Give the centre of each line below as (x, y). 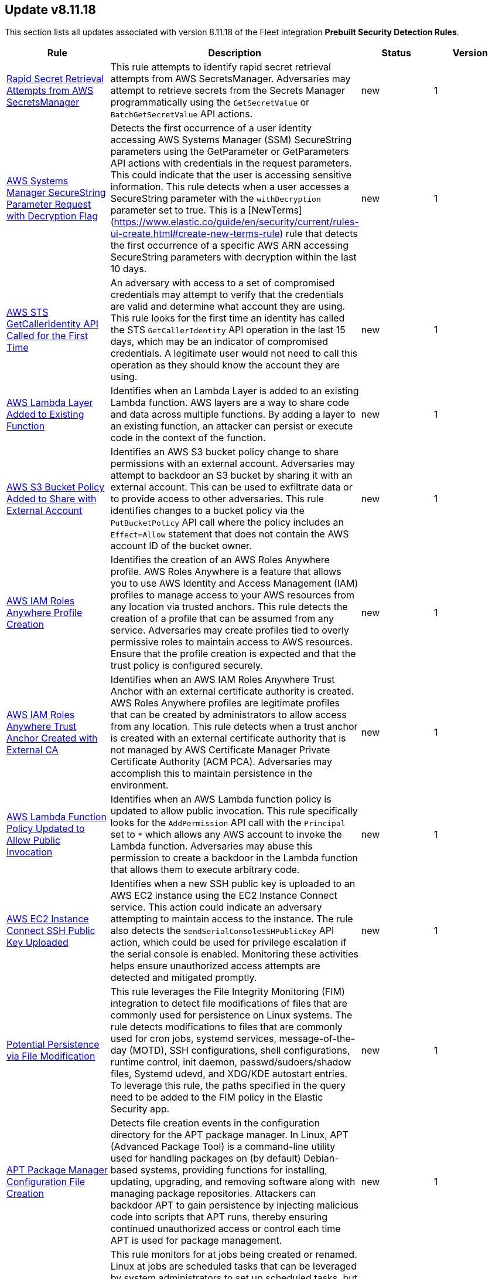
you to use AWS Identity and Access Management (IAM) (234, 583)
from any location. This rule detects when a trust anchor (234, 727)
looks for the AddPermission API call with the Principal (228, 823)
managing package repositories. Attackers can (213, 1194)
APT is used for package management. (196, 1241)
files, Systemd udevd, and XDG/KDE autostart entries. (229, 1074)
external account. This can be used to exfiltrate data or (231, 487)
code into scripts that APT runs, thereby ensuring (219, 1217)
